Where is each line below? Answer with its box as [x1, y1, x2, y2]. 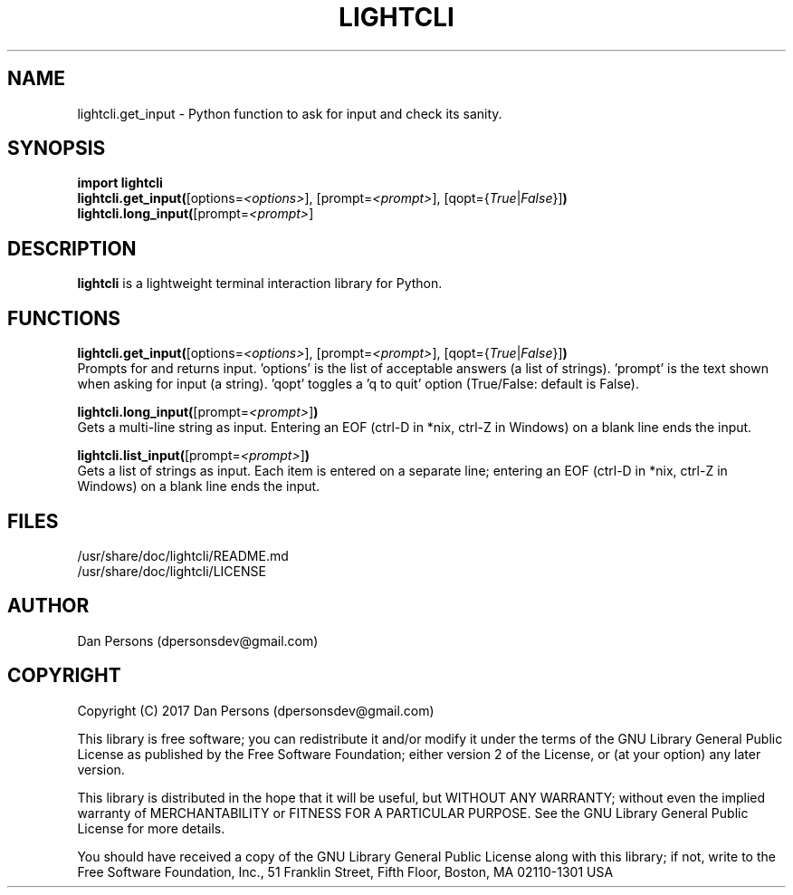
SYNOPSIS [7, 137, 106, 160]
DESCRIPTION [7, 236, 137, 260]
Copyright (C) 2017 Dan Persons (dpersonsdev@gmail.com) [77, 702, 435, 718]
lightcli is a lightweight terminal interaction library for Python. [77, 275, 443, 292]
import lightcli [77, 175, 163, 191]
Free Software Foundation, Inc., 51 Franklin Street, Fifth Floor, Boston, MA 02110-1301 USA [77, 863, 614, 880]
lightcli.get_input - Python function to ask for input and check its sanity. [77, 105, 502, 121]
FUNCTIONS [7, 306, 121, 330]
